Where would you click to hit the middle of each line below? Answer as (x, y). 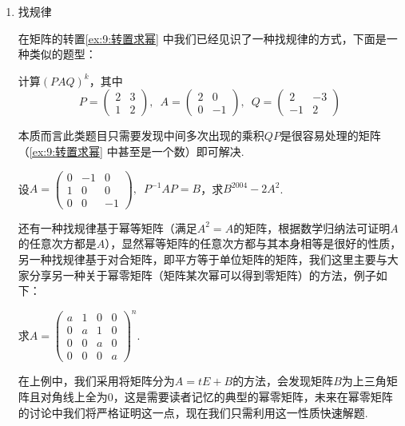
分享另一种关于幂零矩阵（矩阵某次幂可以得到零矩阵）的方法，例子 (202, 275)
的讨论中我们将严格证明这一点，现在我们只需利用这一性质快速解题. (193, 412)
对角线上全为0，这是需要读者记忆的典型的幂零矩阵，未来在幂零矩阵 (216, 396)
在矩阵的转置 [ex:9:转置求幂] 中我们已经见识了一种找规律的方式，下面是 (202, 38)
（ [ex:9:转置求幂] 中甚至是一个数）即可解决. (131, 151)
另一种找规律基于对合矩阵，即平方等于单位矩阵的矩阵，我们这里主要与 (202, 259)
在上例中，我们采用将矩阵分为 (96, 381)
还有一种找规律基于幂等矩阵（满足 (107, 227)
